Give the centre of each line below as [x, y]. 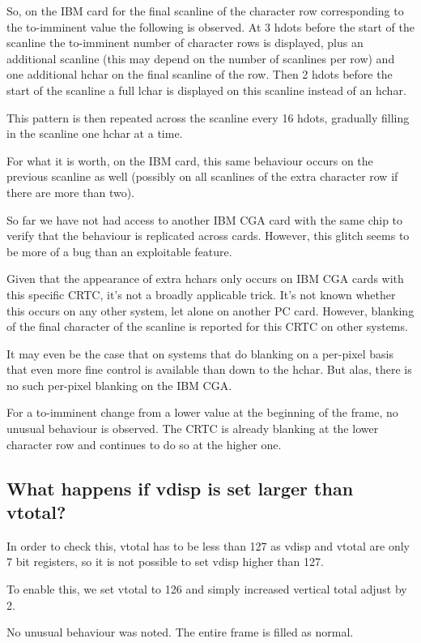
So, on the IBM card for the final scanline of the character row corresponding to [205, 11]
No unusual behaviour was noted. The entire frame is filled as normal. [180, 632]
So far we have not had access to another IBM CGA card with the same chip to [205, 219]
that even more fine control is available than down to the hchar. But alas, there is [209, 369]
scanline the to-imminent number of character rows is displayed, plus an [185, 43]
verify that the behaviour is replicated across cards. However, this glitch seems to [208, 236]
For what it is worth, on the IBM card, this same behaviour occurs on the [190, 160]
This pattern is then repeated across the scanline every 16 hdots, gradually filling [208, 117]
